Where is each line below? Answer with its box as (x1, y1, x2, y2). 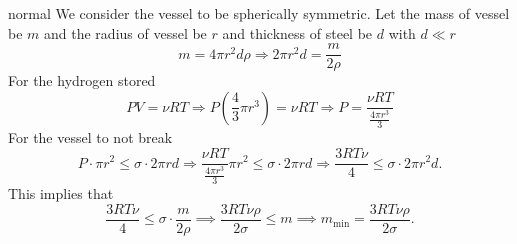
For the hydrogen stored (8, 70, 156, 91)
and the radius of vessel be (44, 22, 207, 43)
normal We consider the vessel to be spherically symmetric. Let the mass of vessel (8, 3, 510, 23)
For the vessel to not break (8, 127, 173, 148)
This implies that (8, 183, 114, 204)
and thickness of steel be (222, 22, 373, 43)
